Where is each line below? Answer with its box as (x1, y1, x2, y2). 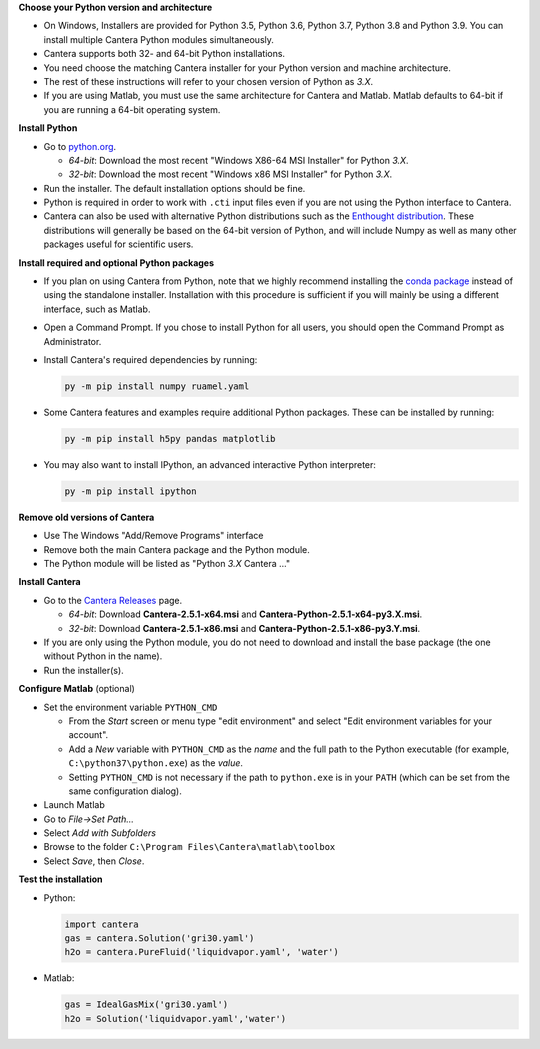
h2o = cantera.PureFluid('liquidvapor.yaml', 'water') (64, 946, 339, 958)
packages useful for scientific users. (43, 238, 194, 250)
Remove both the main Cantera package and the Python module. (43, 543, 310, 555)
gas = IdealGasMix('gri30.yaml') (64, 999, 229, 1010)
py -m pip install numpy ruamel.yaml (64, 380, 250, 392)
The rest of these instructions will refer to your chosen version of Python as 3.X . (43, 75, 374, 87)
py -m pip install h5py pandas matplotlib (64, 433, 276, 444)
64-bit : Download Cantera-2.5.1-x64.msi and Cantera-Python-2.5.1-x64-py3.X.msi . (68, 608, 423, 620)
